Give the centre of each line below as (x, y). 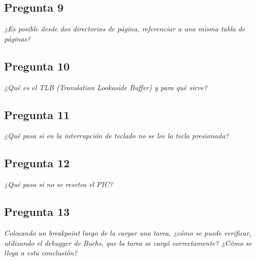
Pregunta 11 (37, 114)
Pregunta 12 (37, 163)
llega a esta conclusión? (41, 253)
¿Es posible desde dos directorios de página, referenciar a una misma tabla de (125, 29)
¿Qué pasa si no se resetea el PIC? (59, 184)
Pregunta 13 (37, 212)
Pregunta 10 (37, 66)
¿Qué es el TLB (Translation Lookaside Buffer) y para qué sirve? (106, 87)
